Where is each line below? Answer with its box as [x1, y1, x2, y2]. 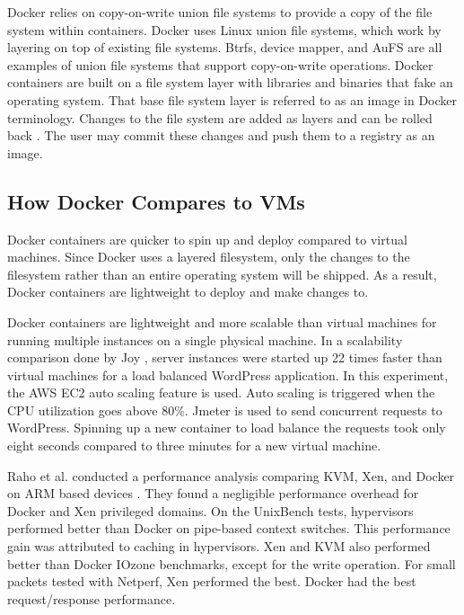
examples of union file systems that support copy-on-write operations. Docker [7, 55, 433, 74]
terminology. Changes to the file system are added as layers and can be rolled [7, 108, 433, 127]
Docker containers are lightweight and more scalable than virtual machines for [7, 312, 437, 331]
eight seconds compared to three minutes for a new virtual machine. [7, 436, 381, 455]
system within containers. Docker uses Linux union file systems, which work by [7, 20, 442, 39]
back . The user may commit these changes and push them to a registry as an [7, 126, 435, 145]
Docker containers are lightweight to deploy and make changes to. [7, 282, 369, 301]
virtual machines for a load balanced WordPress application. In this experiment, [7, 365, 449, 384]
